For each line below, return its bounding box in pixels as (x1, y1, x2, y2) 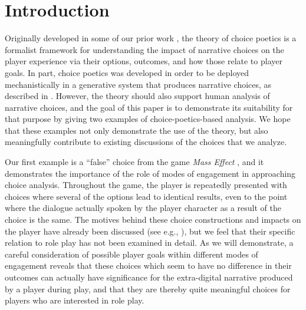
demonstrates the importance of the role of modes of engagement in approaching (5, 167, 296, 179)
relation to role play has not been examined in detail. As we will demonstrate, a (5, 236, 294, 249)
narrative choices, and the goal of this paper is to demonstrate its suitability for (5, 101, 293, 113)
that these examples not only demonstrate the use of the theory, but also (5, 124, 268, 136)
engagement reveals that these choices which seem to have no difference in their (5, 259, 292, 272)
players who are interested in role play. (5, 294, 144, 306)
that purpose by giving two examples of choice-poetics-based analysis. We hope (5, 113, 291, 125)
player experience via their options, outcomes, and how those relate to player (5, 55, 282, 67)
